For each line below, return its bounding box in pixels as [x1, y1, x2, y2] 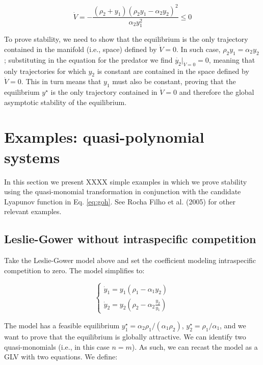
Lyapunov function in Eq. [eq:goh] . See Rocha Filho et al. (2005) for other [4, 196, 235, 206]
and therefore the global [179, 87, 254, 97]
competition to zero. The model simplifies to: [4, 265, 145, 275]
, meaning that [208, 54, 255, 65]
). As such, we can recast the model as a [131, 341, 258, 352]
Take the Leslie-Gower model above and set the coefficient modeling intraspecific [4, 255, 256, 266]
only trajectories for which [4, 65, 86, 76]
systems [4, 146, 60, 167]
